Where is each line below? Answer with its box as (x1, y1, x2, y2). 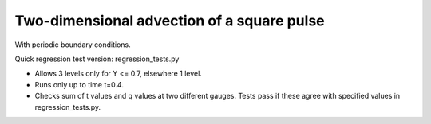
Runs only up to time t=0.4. (34, 79, 124, 89)
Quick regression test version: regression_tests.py (14, 54, 180, 64)
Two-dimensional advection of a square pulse (14, 12, 325, 29)
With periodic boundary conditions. (14, 40, 131, 49)
